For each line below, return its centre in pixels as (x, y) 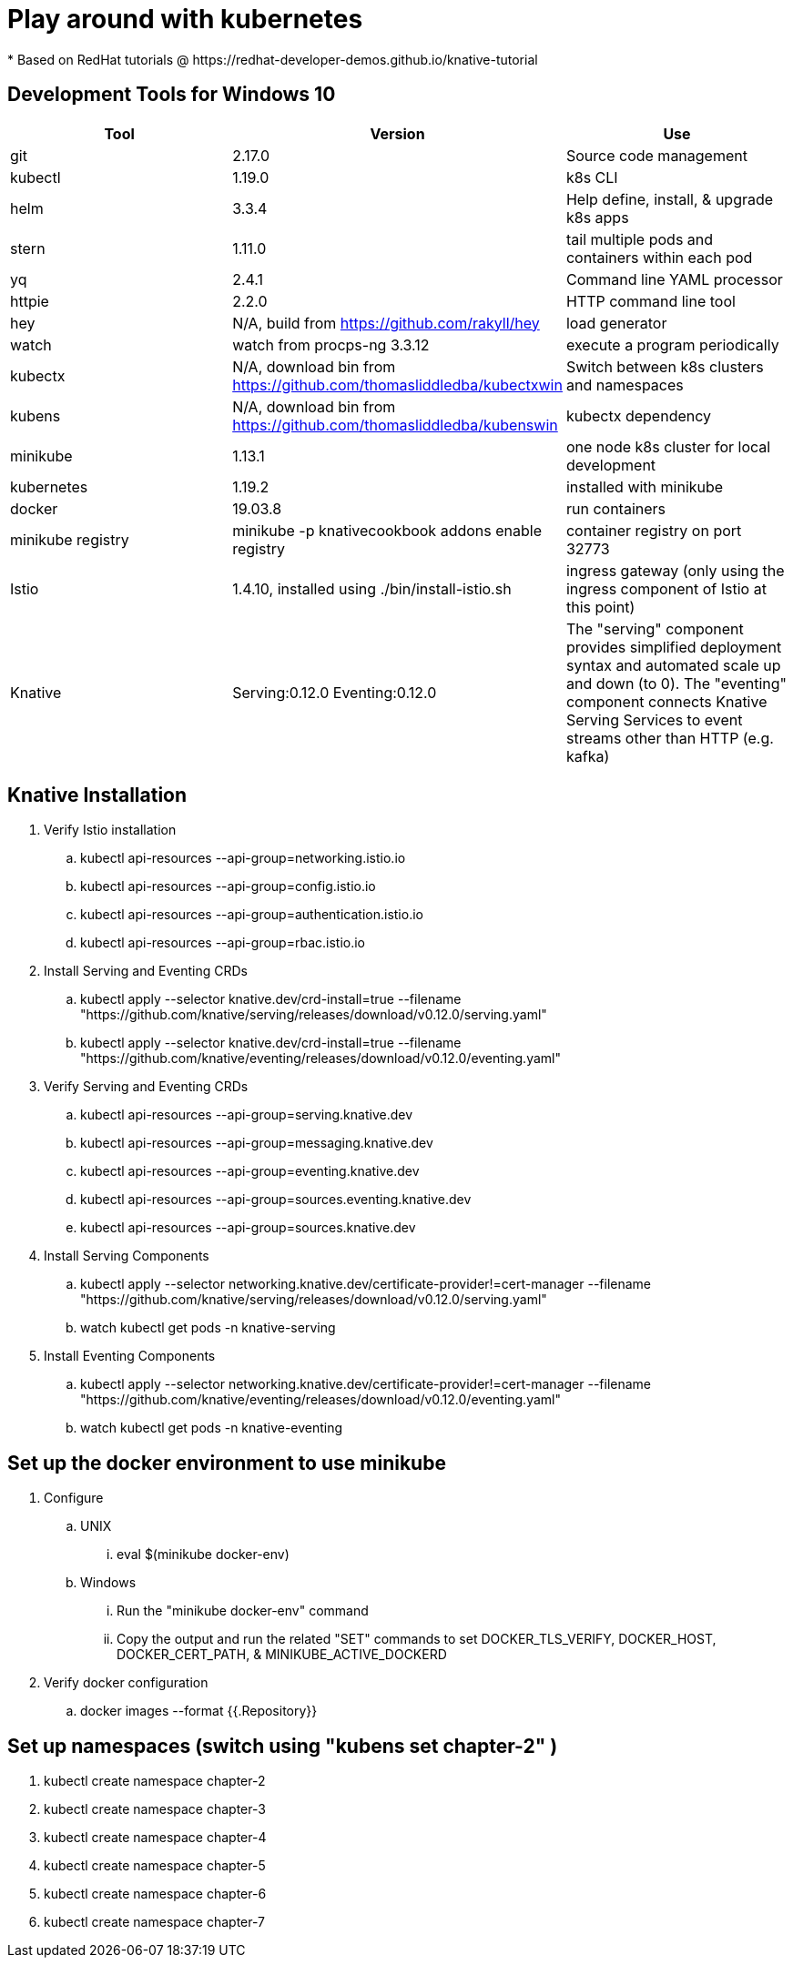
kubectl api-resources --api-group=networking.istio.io (243, 858)
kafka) (588, 756)
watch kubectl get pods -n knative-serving (208, 1328)
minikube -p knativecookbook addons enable (387, 530)
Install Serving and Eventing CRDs (146, 971)
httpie (30, 301)
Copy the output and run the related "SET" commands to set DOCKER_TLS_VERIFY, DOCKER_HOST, (417, 1639)
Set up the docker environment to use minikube (227, 1463)
